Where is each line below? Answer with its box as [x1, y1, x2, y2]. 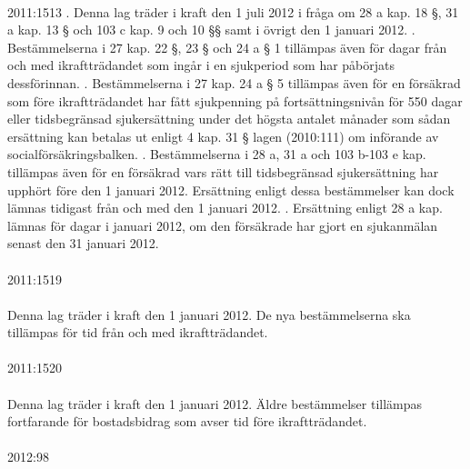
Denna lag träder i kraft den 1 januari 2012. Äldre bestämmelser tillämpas [7, 394, 423, 413]
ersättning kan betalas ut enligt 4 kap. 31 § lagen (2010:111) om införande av [7, 126, 439, 145]
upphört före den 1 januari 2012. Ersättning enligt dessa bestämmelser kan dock [7, 180, 455, 199]
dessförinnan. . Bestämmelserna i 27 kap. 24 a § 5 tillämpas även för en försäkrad [7, 73, 461, 92]
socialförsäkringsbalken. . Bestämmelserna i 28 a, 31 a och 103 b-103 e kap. [7, 145, 426, 164]
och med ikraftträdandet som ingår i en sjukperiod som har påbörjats [7, 55, 395, 75]
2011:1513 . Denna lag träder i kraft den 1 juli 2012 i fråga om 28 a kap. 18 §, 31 [7, 2, 459, 21]
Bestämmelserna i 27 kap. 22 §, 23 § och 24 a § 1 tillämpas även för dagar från [7, 37, 447, 56]
